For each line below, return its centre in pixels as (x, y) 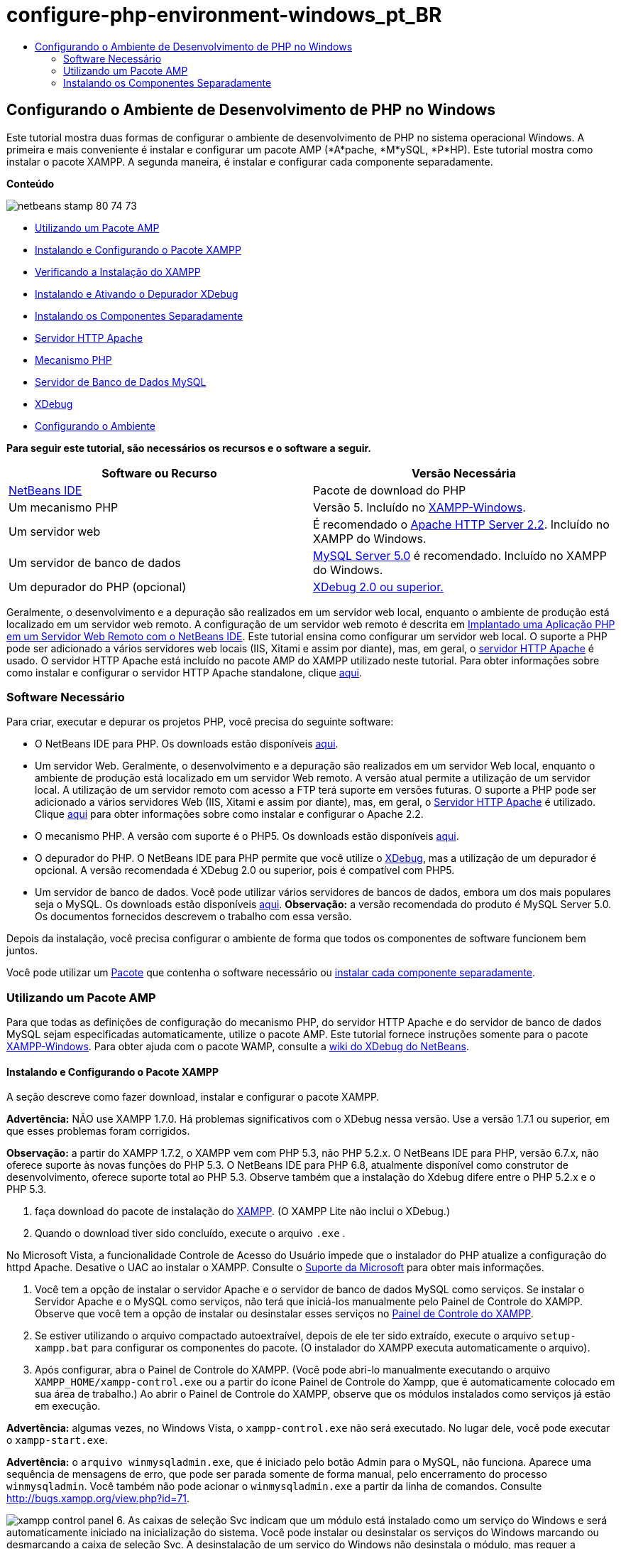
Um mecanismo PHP (64, 507)
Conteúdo (31, 183)
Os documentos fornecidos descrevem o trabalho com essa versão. (193, 917)
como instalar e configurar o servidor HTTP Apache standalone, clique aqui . (184, 672)
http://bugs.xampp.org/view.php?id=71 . (98, 1499)
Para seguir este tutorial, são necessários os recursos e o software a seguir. (189, 448)
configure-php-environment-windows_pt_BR (224, 15)
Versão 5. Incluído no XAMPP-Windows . (419, 507)
